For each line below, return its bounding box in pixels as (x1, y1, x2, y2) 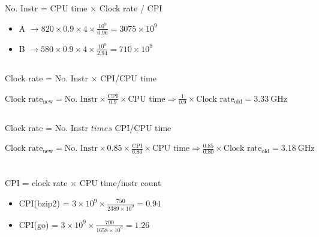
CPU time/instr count (79, 177, 161, 189)
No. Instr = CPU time (5, 2, 88, 14)
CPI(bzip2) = (19, 197, 70, 209)
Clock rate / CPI (99, 2, 162, 14)
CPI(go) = (19, 218, 58, 230)
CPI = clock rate (5, 177, 68, 189)
